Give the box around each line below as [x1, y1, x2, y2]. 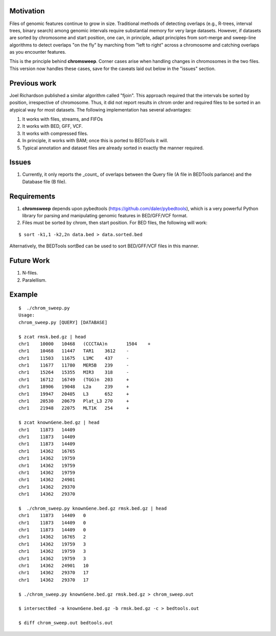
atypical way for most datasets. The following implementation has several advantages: [9, 106, 192, 112]
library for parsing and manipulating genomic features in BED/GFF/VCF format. [22, 213, 188, 219]
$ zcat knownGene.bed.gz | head [18, 420, 100, 425]
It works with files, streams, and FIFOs [22, 116, 103, 122]
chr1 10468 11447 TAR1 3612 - [18, 348, 129, 354]
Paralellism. [22, 277, 47, 283]
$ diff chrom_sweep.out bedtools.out [18, 620, 113, 626]
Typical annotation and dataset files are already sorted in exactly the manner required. [22, 145, 204, 151]
